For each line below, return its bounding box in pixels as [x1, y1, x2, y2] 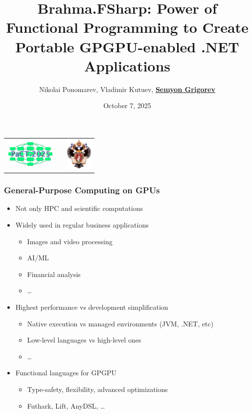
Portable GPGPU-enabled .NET [15, 36, 239, 56]
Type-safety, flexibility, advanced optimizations [27, 384, 168, 394]
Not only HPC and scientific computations [15, 203, 143, 213]
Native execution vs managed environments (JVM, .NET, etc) [27, 318, 214, 328]
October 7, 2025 [103, 100, 151, 111]
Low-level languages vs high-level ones [27, 335, 141, 345]
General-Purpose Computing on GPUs [4, 184, 160, 196]
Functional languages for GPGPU [15, 368, 117, 378]
